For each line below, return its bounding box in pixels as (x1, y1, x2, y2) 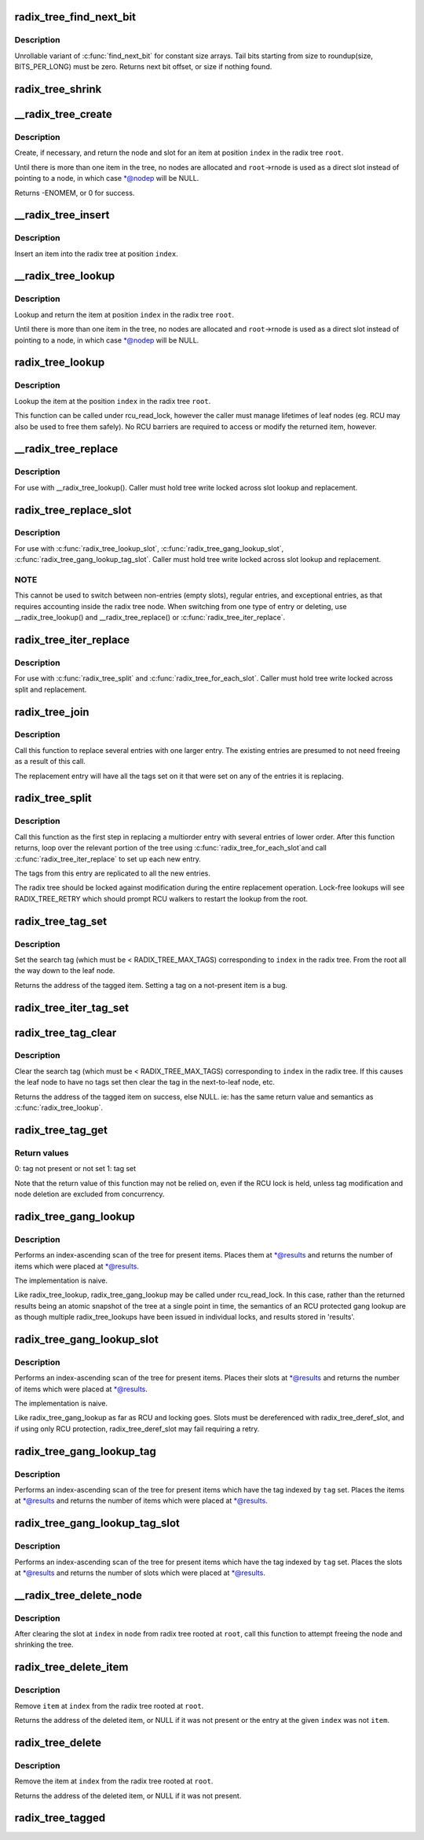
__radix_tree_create (14, 107, 113, 121)
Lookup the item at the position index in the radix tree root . (14, 396, 211, 406)
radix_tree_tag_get (14, 1123, 108, 1137)
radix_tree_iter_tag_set (14, 1001, 130, 1014)
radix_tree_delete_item (14, 1661, 129, 1674)
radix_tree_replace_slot (14, 503, 132, 516)
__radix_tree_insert (14, 208, 110, 222)
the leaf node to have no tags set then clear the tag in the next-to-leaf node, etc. (14, 1078, 275, 1087)
